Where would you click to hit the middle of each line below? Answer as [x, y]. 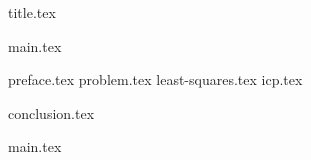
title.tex [32, 12]
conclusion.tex [51, 112]
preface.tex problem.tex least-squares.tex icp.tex [155, 79]
